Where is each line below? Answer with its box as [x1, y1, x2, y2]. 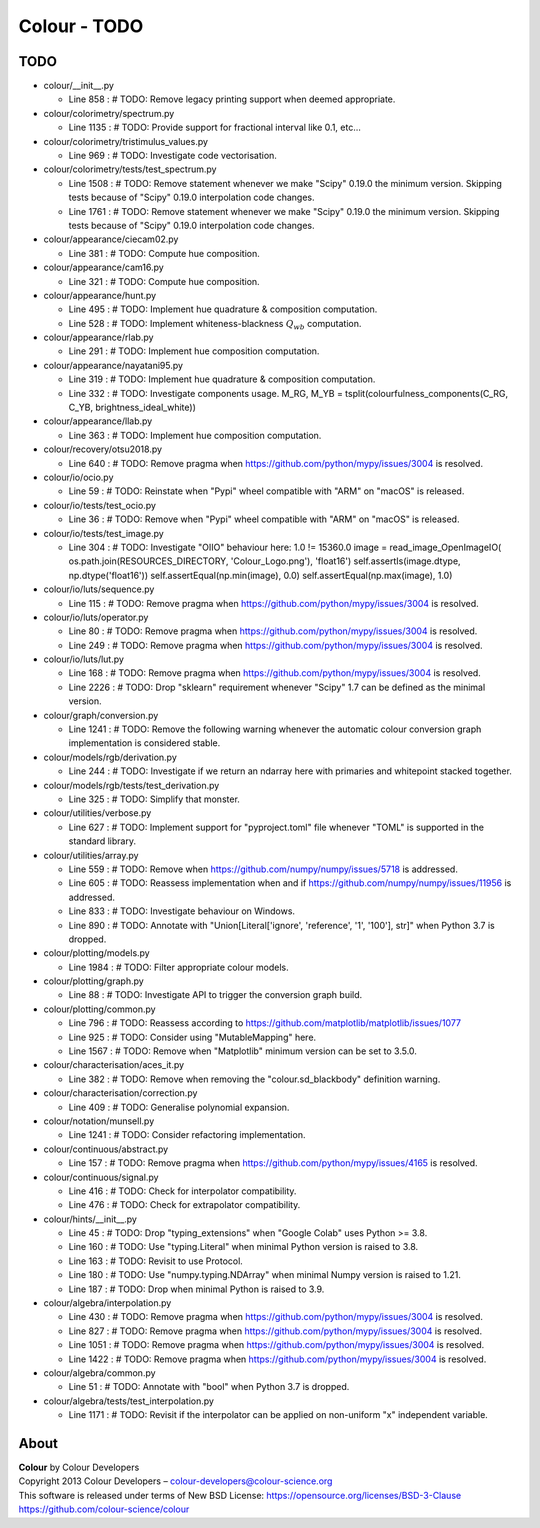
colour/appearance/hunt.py [43, 289, 157, 301]
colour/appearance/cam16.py [43, 261, 164, 274]
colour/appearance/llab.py [43, 415, 153, 427]
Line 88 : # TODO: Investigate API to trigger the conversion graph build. [68, 989, 363, 1001]
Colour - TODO [18, 15, 144, 37]
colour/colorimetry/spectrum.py [43, 107, 175, 119]
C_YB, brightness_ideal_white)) [68, 401, 197, 414]
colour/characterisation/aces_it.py [43, 1059, 185, 1071]
